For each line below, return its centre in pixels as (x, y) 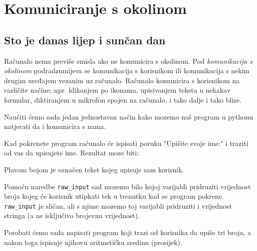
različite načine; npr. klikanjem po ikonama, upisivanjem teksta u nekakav (117, 90)
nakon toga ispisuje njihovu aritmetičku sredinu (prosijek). (93, 242)
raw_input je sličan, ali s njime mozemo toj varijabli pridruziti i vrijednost (118, 205)
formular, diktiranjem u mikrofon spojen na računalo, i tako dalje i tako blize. (123, 99)
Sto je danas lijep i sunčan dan (85, 40)
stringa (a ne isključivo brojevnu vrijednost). (72, 215)
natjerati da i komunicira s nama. (55, 126)
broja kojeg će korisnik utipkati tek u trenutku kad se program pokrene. (114, 196)
